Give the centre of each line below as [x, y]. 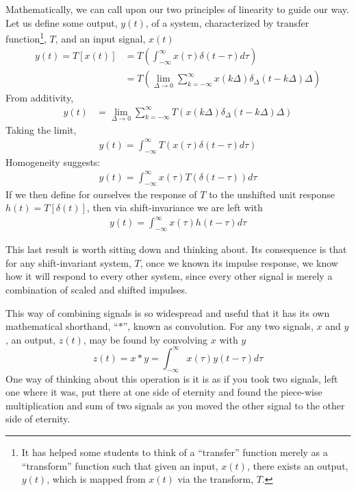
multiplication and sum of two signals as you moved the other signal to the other [175, 405]
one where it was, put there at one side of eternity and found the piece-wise [164, 392]
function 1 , [26, 37]
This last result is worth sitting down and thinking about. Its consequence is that [176, 249]
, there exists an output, [297, 465]
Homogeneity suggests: [53, 161]
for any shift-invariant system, [68, 262]
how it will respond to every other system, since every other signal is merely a [169, 276]
